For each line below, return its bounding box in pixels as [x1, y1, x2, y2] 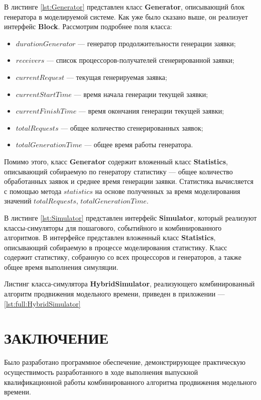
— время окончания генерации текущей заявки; [78, 106, 224, 116]
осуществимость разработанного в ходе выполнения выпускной [4, 366, 198, 377]
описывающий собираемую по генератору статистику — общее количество [4, 166, 233, 176]
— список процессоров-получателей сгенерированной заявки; [46, 55, 234, 65]
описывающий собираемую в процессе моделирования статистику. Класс [4, 242, 227, 252]
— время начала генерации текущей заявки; [74, 88, 208, 99]
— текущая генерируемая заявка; [66, 71, 167, 82]
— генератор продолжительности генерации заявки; [78, 38, 236, 48]
